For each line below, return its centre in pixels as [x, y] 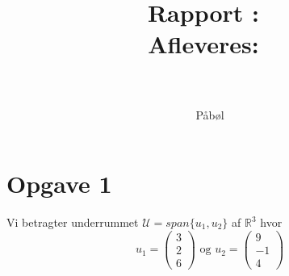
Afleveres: [203, 44]
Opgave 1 [59, 184]
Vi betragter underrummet [73, 222]
